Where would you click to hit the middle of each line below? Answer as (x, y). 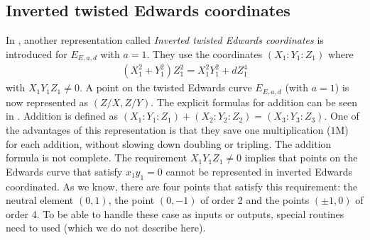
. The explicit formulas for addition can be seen (254, 102)
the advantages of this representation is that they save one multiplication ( (168, 129)
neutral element (40, 200)
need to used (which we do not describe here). (106, 228)
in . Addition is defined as (62, 116)
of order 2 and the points (255, 200)
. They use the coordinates (205, 53)
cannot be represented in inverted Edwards (259, 171)
